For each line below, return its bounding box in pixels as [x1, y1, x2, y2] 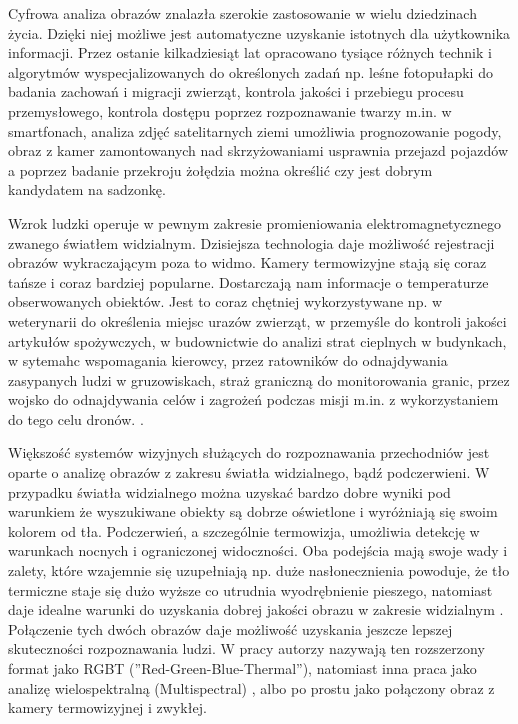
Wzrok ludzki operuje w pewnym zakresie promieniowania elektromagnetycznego [8, 212, 501, 233]
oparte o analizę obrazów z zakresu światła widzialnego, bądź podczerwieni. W [8, 462, 490, 483]
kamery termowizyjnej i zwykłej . [8, 697, 207, 718]
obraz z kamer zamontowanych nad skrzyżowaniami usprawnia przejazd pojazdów [8, 140, 509, 161]
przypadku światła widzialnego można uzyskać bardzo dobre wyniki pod [8, 481, 451, 502]
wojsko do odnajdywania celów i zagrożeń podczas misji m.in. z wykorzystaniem [8, 389, 499, 410]
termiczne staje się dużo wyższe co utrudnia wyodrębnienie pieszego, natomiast [8, 579, 493, 600]
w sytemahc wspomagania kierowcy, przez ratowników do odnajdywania [8, 350, 448, 371]
